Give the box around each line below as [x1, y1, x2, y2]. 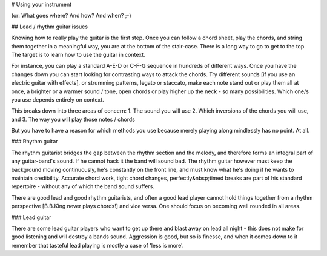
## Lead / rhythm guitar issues [11, 23, 88, 30]
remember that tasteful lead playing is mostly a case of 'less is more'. [11, 241, 184, 249]
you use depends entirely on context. [11, 96, 104, 103]
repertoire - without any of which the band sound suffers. [11, 183, 154, 190]
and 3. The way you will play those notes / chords [11, 116, 136, 123]
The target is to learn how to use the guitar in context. [11, 51, 145, 58]
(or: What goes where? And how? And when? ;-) [11, 12, 131, 19]
